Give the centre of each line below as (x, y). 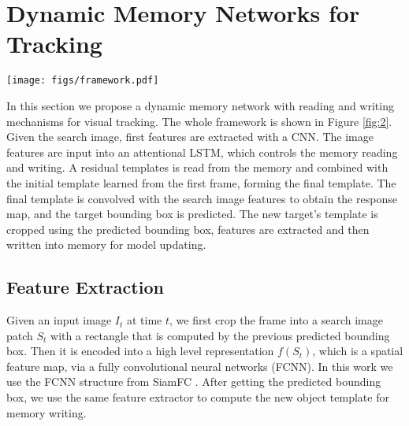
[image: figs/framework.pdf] (83, 81)
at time (144, 320)
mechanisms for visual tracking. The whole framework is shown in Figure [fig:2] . (199, 121)
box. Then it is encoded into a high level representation (140, 351)
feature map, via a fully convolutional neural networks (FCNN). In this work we (200, 366)
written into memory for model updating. (106, 244)
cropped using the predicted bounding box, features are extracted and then (188, 229)
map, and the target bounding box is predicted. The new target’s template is (192, 214)
